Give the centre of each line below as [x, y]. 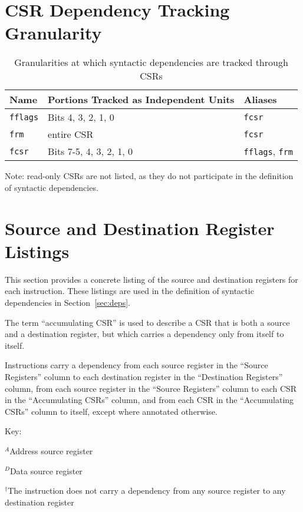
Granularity [53, 33]
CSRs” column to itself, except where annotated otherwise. [111, 411]
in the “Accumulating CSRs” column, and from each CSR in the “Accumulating [149, 400]
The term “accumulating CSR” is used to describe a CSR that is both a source [147, 322]
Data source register [46, 470]
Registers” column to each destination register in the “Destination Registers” [144, 376]
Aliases [260, 100]
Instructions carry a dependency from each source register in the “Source [136, 365]
